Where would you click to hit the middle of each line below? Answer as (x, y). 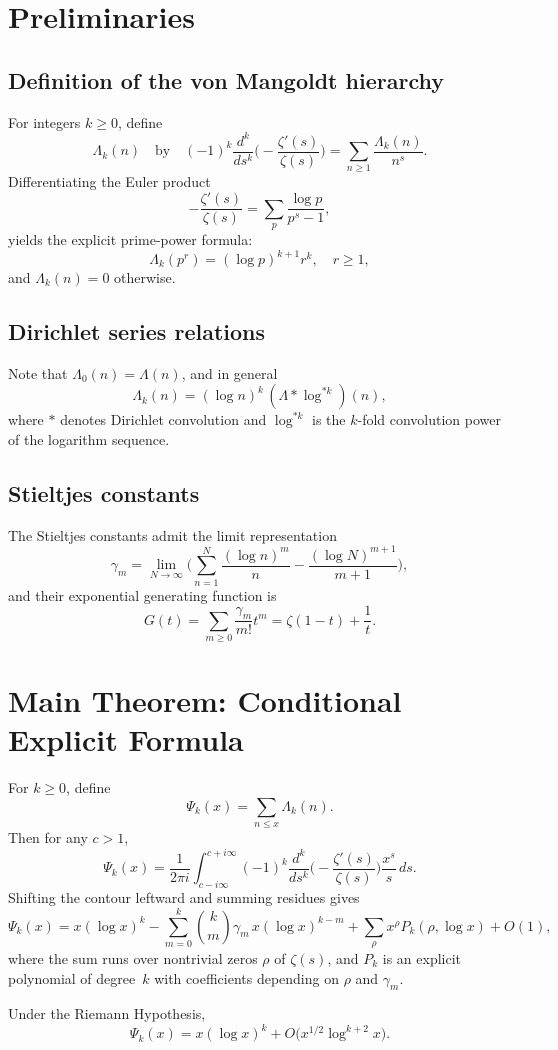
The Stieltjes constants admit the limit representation (172, 534)
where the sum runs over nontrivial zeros (133, 957)
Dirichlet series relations (137, 331)
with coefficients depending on (246, 977)
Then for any (48, 837)
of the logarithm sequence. (89, 439)
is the (328, 419)
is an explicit (422, 957)
